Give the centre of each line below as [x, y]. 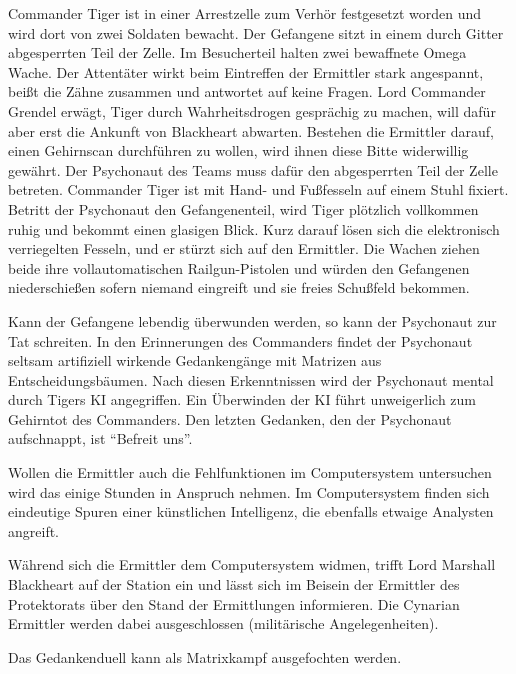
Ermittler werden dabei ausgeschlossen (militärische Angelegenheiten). [223, 623]
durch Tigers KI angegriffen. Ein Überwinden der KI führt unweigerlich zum [242, 399]
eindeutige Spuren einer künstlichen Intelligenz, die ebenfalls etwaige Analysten [251, 511]
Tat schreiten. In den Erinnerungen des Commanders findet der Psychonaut [240, 340]
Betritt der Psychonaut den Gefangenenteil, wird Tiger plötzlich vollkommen [243, 208]
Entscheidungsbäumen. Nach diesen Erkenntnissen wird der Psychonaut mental [251, 379]
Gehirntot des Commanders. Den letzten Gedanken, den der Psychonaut [230, 418]
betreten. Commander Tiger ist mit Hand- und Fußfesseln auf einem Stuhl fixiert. [258, 189]
